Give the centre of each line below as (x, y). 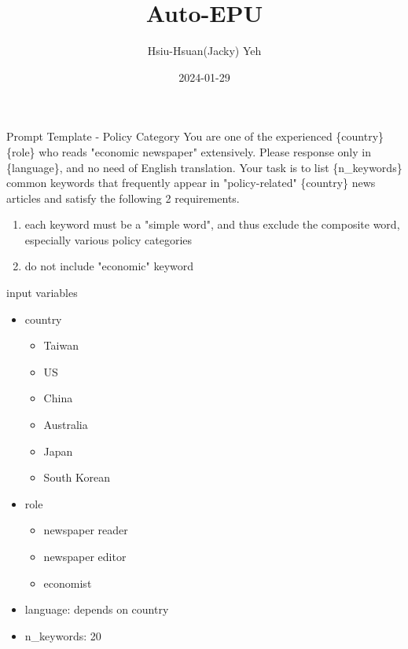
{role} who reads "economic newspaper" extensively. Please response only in (189, 151)
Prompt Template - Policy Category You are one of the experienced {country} (195, 136)
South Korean (77, 477)
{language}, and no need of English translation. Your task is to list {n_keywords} (204, 167)
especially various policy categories (108, 239)
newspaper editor (85, 556)
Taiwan (61, 345)
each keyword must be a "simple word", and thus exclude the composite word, (212, 224)
